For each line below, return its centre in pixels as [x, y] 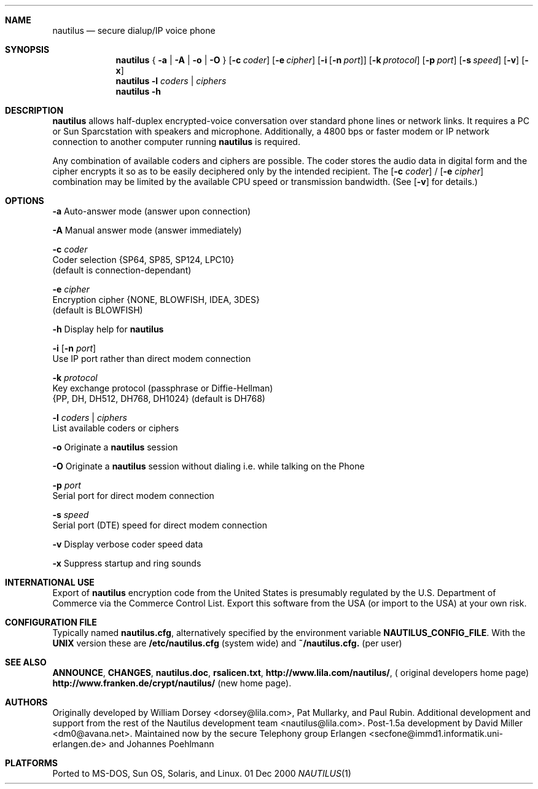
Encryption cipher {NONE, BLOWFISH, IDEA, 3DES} [156, 300]
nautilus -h [138, 91]
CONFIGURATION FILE [51, 622]
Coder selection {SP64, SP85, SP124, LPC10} [143, 260]
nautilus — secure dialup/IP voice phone [134, 30]
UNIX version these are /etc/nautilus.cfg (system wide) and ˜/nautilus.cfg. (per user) [227, 643]
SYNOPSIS [27, 49]
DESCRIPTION [34, 110]
